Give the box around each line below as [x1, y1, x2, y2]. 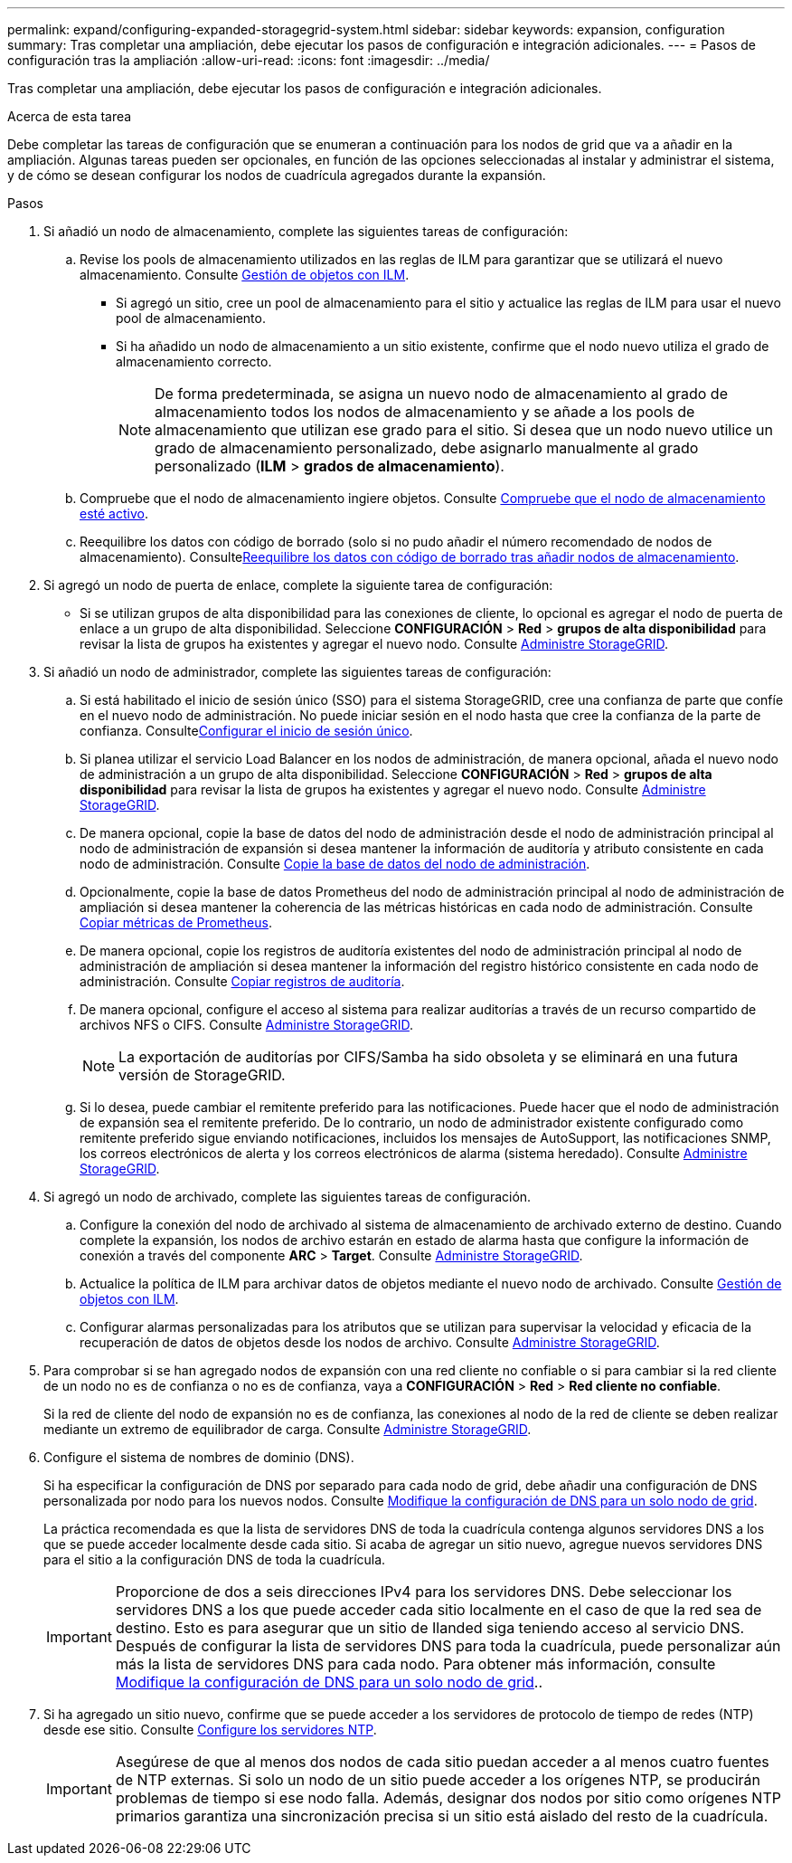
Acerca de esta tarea [7, 109, 132, 124]
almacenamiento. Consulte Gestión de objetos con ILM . [80, 267, 410, 282]
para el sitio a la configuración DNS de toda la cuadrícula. [43, 1552, 386, 1567]
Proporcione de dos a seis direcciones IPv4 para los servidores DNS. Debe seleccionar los [115, 1583, 732, 1601]
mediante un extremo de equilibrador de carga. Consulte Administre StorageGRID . [43, 1421, 532, 1437]
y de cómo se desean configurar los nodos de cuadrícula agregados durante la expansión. [7, 167, 546, 183]
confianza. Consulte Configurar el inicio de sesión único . [80, 723, 413, 738]
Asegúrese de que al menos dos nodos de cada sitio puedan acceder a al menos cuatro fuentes [115, 1753, 769, 1771]
